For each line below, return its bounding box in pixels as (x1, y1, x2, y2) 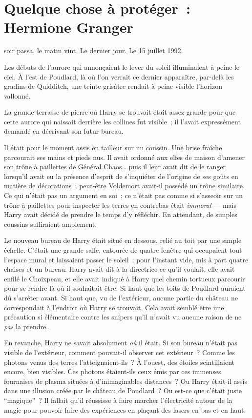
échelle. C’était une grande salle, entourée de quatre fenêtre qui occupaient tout (4, 245, 242, 255)
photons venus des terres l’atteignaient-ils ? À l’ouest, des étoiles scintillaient (4, 357, 235, 367)
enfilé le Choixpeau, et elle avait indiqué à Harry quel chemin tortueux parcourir (4, 273, 245, 283)
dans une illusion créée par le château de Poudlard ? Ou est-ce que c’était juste (4, 385, 242, 396)
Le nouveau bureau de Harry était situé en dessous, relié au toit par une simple (4, 235, 242, 245)
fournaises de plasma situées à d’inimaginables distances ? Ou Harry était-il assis (4, 376, 247, 386)
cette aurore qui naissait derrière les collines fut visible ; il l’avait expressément (4, 116, 241, 126)
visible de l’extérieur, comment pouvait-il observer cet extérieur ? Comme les (4, 347, 235, 357)
